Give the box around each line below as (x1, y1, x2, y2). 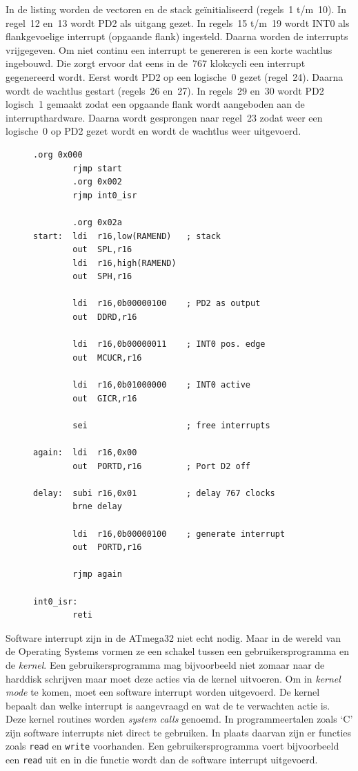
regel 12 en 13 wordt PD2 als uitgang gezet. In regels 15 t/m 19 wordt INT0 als (6, 15, 350, 30)
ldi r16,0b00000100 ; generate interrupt (72, 529, 286, 539)
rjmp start (72, 163, 122, 173)
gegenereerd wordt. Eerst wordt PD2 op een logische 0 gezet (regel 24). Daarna (6, 69, 344, 84)
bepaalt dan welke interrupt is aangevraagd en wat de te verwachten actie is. (6, 698, 330, 712)
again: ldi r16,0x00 (33, 448, 137, 457)
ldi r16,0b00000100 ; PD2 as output (72, 298, 261, 309)
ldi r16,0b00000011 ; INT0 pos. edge (72, 339, 266, 350)
